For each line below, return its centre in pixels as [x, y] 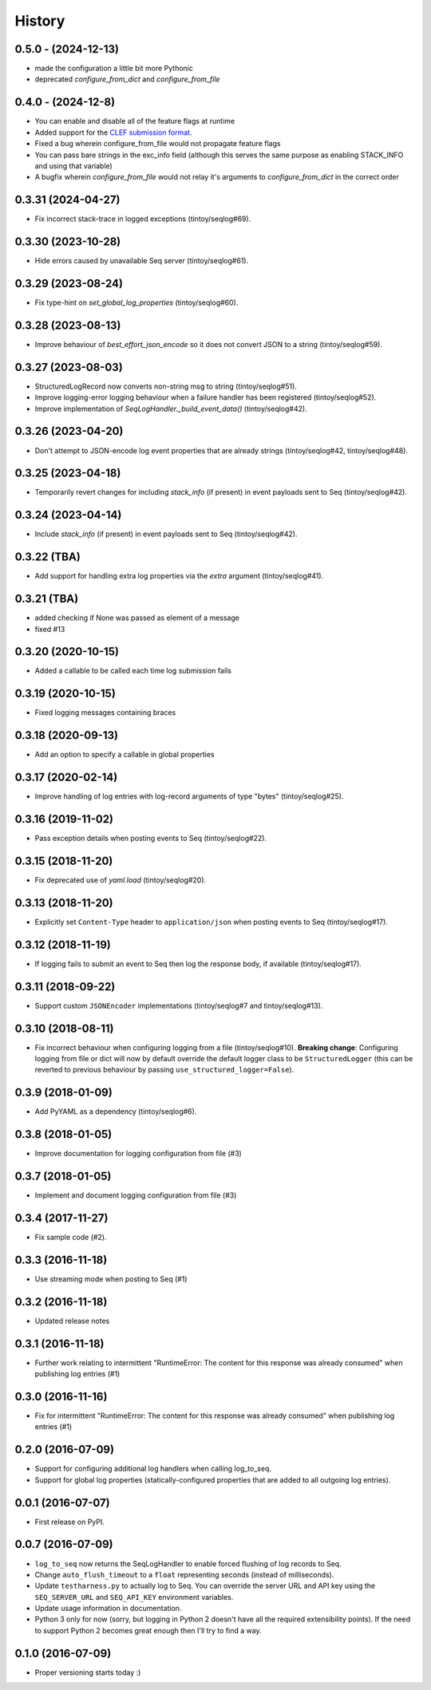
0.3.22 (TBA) [48, 557]
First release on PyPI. [70, 1522]
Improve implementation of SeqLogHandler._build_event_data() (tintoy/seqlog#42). [171, 409]
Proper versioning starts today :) [88, 1672]
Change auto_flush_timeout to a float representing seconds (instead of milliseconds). [184, 1574]
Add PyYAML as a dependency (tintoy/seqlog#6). [116, 1112]
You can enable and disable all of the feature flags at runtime [135, 121]
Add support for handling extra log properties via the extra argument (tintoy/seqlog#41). [179, 576]
